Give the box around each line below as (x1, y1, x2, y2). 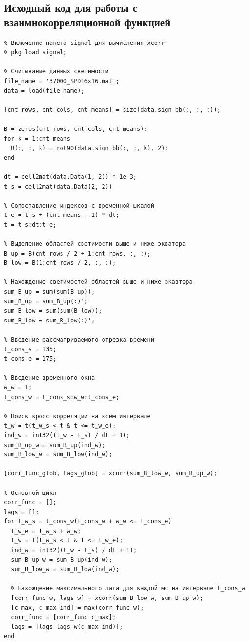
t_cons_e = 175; (4, 355, 57, 363)
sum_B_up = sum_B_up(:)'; (4, 298, 88, 305)
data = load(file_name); (4, 87, 84, 94)
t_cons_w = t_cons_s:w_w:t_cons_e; (4, 393, 120, 401)
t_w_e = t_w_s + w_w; (11, 527, 81, 535)
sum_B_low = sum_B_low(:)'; (4, 317, 95, 324)
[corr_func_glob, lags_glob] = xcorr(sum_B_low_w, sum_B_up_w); (4, 470, 217, 477)
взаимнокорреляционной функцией (4, 14, 171, 29)
